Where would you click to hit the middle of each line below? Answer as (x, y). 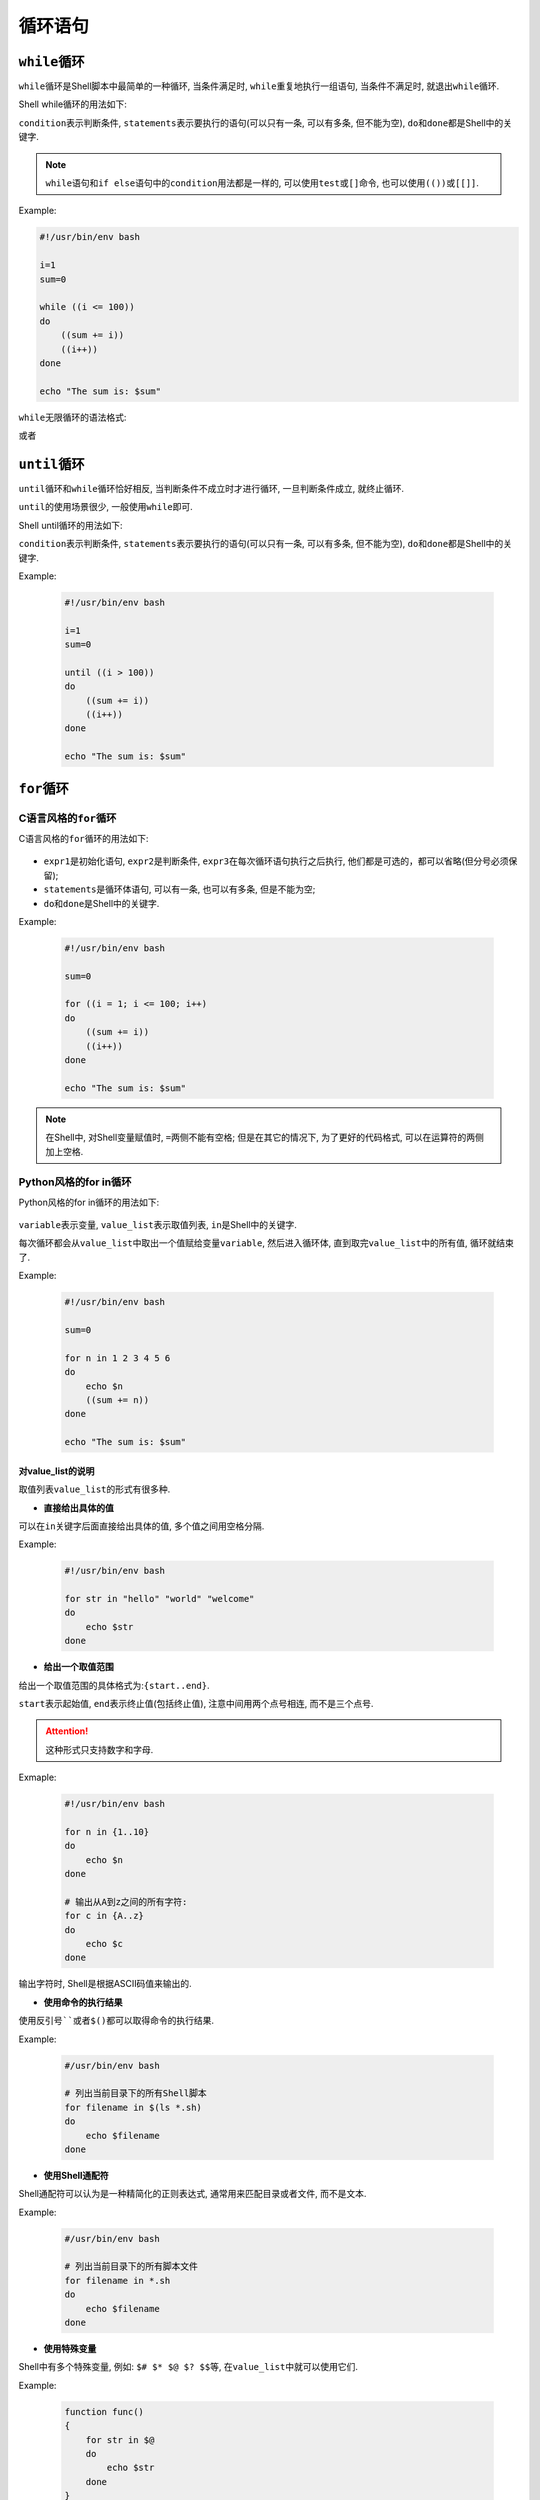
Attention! (67, 1731)
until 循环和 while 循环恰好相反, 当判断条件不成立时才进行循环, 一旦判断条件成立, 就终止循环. (211, 488)
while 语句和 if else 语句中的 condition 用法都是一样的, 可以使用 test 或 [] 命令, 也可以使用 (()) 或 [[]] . (262, 183)
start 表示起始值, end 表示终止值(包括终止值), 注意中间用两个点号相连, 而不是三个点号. (196, 1704)
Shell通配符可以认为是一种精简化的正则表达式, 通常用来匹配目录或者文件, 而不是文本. (192, 2194)
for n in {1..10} (107, 1831)
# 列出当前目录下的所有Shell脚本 (135, 2093)
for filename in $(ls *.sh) (133, 2107)
